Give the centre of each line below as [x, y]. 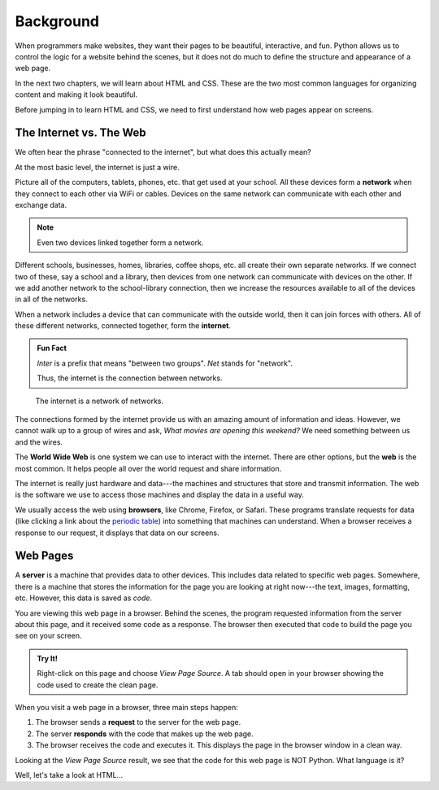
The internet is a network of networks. [100, 401]
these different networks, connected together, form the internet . [123, 326]
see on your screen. [48, 636]
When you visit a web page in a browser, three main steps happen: [127, 707]
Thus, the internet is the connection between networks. [130, 378]
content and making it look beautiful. [76, 94]
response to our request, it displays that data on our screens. [117, 533]
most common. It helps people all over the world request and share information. [148, 468]
